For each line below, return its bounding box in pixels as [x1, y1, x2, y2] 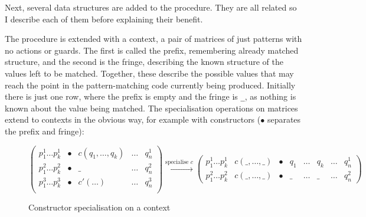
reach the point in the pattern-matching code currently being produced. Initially [5, 78, 296, 91]
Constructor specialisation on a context [28, 200, 171, 213]
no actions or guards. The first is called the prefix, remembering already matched [5, 44, 299, 56]
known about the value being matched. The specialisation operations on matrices [5, 101, 298, 114]
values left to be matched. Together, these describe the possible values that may [5, 67, 294, 79]
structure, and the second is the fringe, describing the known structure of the [5, 55, 283, 68]
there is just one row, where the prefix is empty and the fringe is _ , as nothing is [5, 90, 296, 103]
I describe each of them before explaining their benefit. [5, 12, 203, 25]
